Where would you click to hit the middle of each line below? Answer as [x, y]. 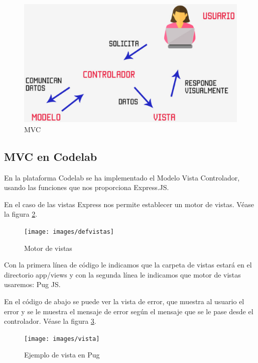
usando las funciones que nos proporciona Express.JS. [87, 187]
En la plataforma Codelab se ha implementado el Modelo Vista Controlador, [122, 177]
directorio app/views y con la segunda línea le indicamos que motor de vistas [122, 274]
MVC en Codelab [51, 156]
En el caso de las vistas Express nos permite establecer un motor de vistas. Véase [129, 204]
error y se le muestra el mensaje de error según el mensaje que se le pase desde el [129, 311]
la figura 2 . [21, 214]
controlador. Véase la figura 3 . [50, 321]
